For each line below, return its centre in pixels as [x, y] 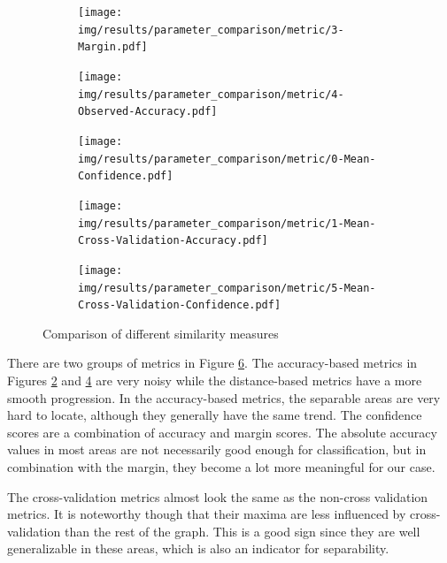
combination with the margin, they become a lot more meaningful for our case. [221, 467]
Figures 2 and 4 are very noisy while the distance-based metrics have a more [215, 380]
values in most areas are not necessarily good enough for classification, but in [217, 449]
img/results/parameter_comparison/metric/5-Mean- [227, 288]
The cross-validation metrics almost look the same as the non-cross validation [218, 496]
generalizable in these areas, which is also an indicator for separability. [198, 548]
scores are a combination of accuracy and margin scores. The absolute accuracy [222, 432]
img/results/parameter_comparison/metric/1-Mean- [227, 223]
